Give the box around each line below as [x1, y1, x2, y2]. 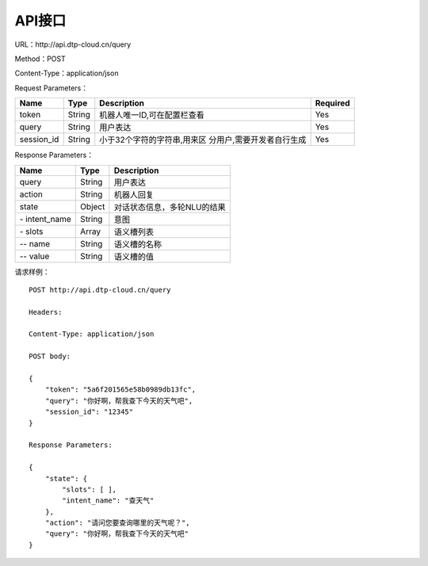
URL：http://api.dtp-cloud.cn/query [14, 40, 132, 49]
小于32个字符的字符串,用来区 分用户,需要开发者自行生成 [99, 135, 307, 146]
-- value [19, 250, 50, 262]
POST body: [29, 352, 71, 361]
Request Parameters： [14, 83, 89, 93]
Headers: [29, 308, 63, 316]
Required [315, 98, 350, 109]
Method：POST [14, 54, 67, 63]
